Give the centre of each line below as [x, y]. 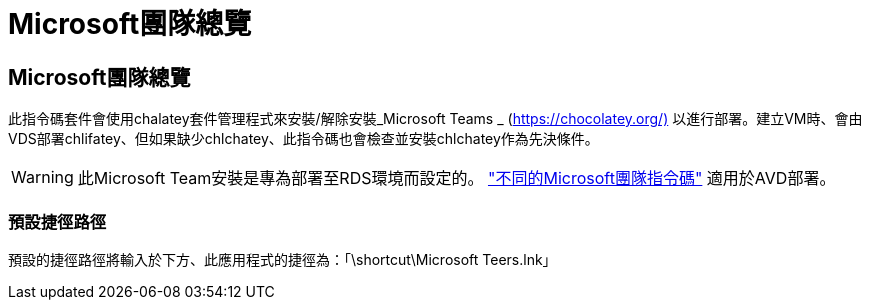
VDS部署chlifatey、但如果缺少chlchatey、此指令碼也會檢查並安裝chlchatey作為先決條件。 [303, 139]
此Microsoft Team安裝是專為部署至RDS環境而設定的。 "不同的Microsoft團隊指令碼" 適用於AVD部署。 [456, 178]
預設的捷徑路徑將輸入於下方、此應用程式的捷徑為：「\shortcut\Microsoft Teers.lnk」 [282, 259]
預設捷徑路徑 [57, 221]
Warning [42, 177]
